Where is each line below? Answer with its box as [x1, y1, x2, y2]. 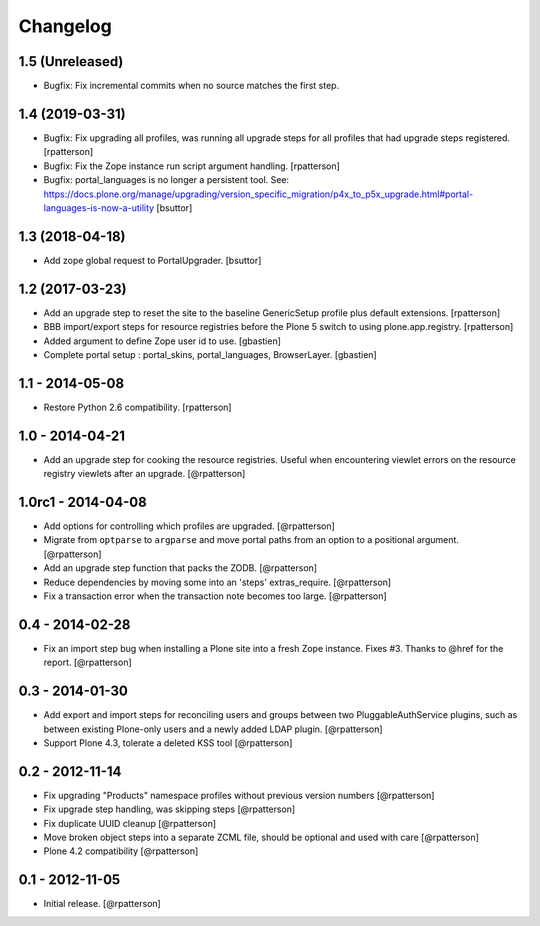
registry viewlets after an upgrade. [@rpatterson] [43, 468, 246, 480]
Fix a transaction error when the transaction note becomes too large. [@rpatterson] [43, 590, 387, 602]
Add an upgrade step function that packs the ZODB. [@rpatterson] [43, 562, 318, 574]
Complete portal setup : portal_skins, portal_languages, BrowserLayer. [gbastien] [43, 348, 377, 360]
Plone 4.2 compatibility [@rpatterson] [43, 845, 199, 857]
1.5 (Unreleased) [18, 53, 124, 70]
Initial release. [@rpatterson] [43, 898, 162, 910]
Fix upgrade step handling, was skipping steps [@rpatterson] [43, 803, 296, 815]
